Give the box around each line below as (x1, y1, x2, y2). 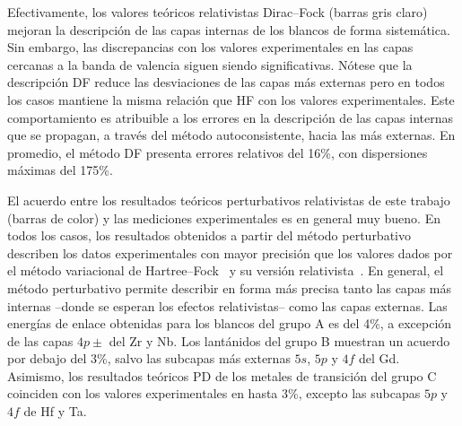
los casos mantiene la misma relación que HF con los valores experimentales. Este (7, 90, 455, 109)
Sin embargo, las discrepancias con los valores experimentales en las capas (7, 38, 414, 57)
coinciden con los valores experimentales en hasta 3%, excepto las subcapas (7, 384, 421, 403)
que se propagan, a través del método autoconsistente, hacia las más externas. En (7, 126, 456, 144)
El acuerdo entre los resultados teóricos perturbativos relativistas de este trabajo (7, 190, 450, 209)
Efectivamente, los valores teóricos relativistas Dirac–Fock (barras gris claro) (7, 3, 428, 21)
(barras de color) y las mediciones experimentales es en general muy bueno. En (7, 208, 440, 227)
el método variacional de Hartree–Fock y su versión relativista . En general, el (7, 261, 444, 280)
